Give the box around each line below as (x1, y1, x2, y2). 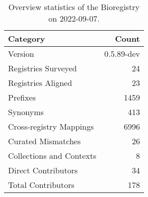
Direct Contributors (8, 164, 78, 176)
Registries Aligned (8, 77, 72, 88)
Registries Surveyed (8, 62, 77, 74)
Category (8, 33, 45, 44)
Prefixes (8, 91, 36, 103)
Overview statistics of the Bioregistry (8, 1, 140, 13)
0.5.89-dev (104, 48, 140, 59)
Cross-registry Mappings (8, 121, 94, 132)
